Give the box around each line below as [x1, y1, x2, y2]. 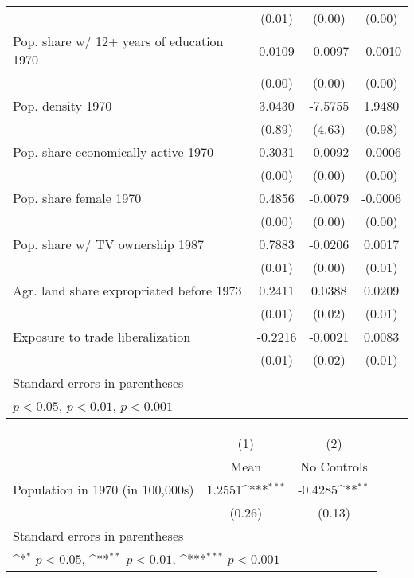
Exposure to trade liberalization [13, 327, 191, 346]
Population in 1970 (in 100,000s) [13, 480, 194, 498]
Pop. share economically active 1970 [13, 143, 213, 161]
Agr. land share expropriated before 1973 [13, 281, 242, 299]
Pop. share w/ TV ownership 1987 [13, 235, 205, 253]
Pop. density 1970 [13, 96, 112, 115]
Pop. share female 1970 [13, 189, 142, 207]
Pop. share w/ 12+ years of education [13, 32, 224, 50]
